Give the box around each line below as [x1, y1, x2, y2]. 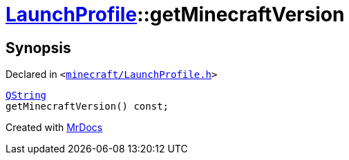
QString [6, 90, 47, 101]
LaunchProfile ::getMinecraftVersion [6, 3, 345, 26]
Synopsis [6, 39, 71, 57]
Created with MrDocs [6, 121, 103, 134]
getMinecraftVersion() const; [6, 101, 169, 112]
